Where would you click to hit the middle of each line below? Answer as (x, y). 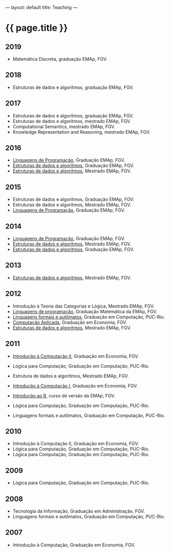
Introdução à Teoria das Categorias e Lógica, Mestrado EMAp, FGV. (83, 306)
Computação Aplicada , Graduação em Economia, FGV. (70, 322)
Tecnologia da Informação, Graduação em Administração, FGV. (79, 511)
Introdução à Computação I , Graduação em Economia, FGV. (75, 386)
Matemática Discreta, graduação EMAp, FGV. (60, 59)
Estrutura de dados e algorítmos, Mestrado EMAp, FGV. (70, 376)
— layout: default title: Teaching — (41, 7)
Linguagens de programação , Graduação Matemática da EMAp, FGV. (85, 311)
